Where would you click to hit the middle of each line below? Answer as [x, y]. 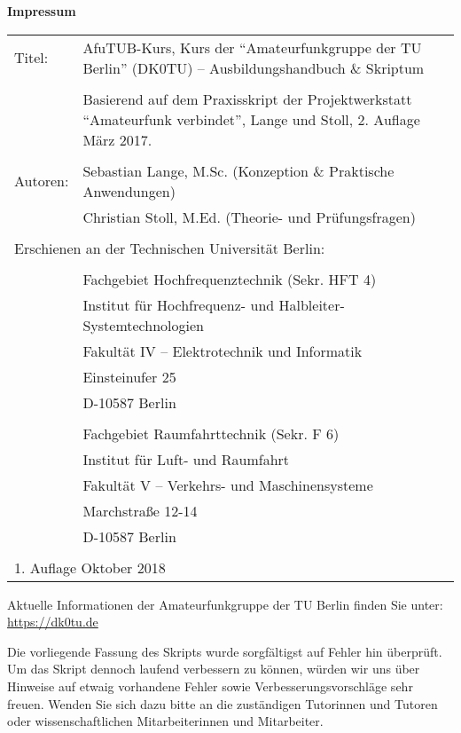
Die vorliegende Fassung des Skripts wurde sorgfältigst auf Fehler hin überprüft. [225, 651]
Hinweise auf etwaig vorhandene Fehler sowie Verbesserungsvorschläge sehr [210, 686]
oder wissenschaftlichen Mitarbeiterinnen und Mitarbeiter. [165, 721]
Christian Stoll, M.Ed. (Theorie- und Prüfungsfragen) [249, 217]
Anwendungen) [129, 191]
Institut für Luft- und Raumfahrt [186, 459]
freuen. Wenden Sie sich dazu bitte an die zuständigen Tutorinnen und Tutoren [223, 703]
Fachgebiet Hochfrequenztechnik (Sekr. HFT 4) [230, 279]
